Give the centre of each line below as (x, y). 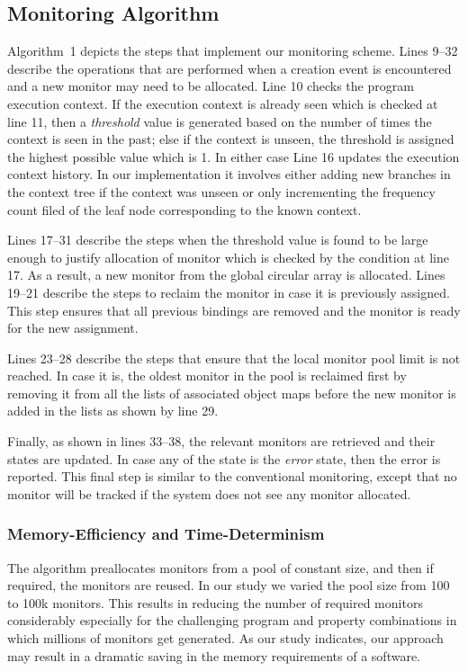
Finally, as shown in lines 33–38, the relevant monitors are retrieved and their (221, 441)
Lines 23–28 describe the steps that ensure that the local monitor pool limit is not (234, 358)
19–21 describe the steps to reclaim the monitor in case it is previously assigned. (229, 292)
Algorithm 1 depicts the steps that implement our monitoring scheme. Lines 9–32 (233, 51)
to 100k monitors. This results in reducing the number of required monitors (215, 602)
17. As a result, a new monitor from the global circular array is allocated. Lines (226, 275)
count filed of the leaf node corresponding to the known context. (184, 209)
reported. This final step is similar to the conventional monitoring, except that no (232, 476)
